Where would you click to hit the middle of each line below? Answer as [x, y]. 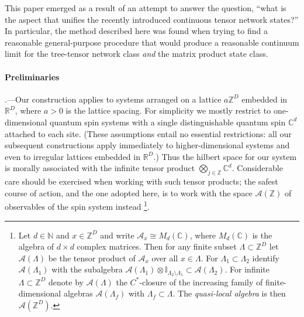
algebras [78, 293]
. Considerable [257, 168]
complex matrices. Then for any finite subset [157, 246]
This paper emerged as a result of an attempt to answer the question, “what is [146, 8]
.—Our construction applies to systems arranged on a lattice [113, 99]
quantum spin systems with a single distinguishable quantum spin [168, 122]
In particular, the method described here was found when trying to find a [136, 31]
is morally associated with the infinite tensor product [100, 168]
